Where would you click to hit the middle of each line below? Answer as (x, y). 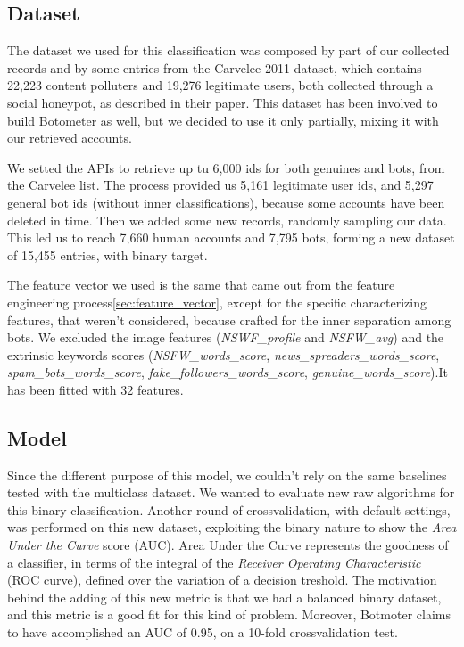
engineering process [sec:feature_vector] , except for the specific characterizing (217, 302)
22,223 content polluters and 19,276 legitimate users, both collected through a (220, 85)
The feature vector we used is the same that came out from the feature (201, 285)
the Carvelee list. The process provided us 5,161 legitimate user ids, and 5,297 (220, 185)
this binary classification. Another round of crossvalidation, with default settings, (229, 509)
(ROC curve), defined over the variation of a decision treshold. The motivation (222, 580)
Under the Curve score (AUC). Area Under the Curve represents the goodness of (228, 545)
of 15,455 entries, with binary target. (108, 254)
